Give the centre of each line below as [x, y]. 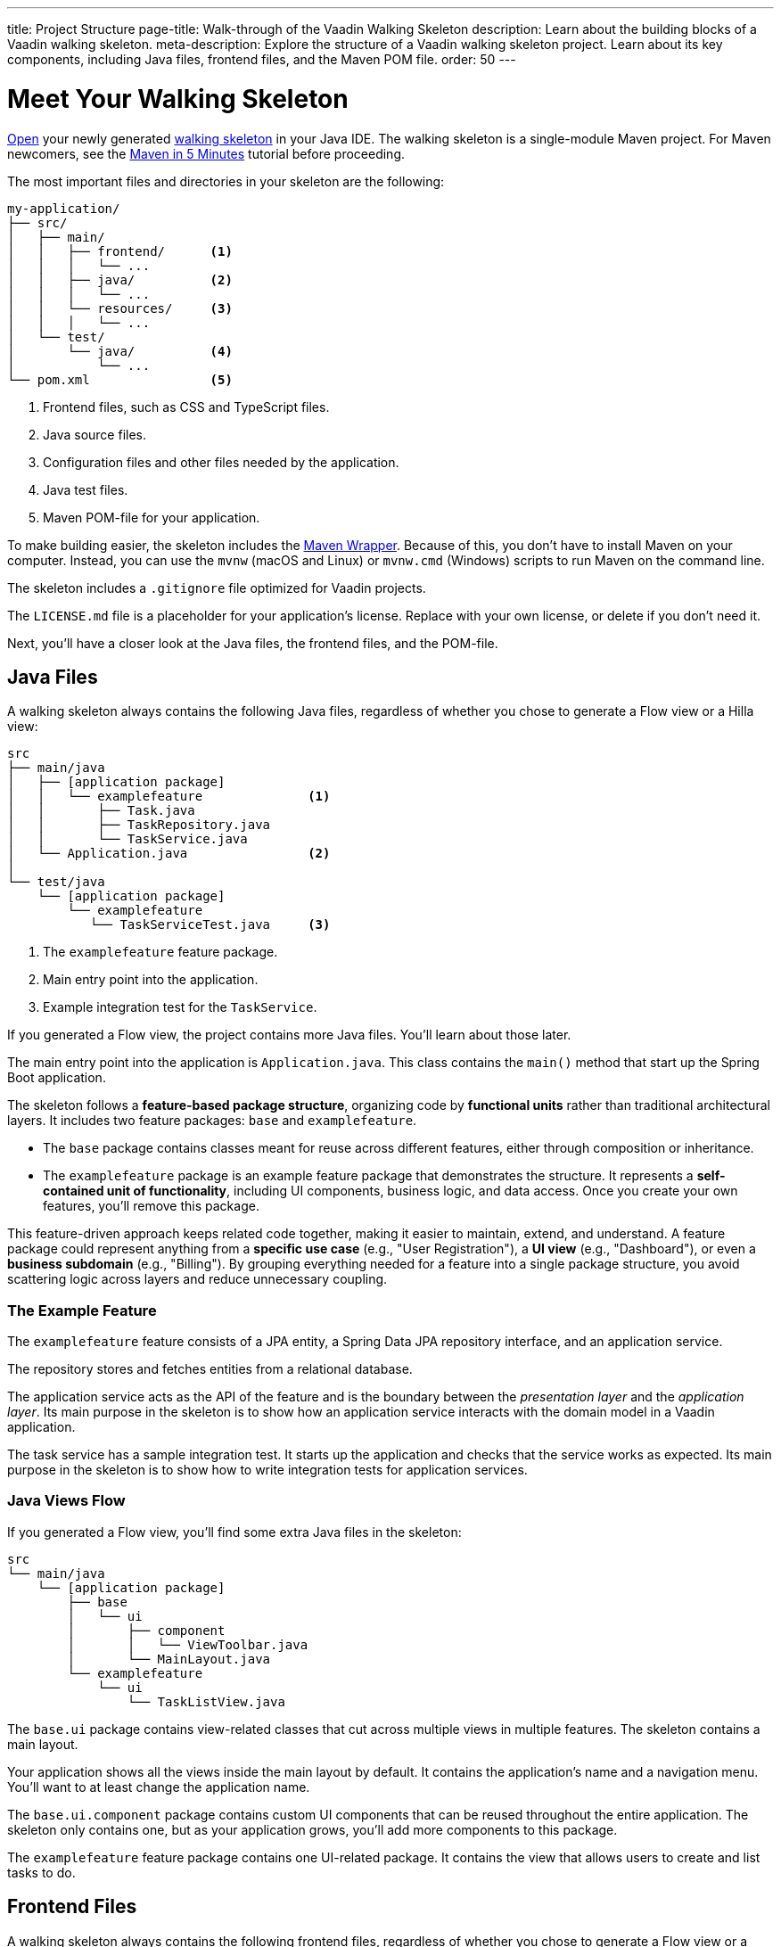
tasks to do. [41, 1872]
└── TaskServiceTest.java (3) [210, 925]
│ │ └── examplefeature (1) [169, 797]
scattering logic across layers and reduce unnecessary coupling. [197, 1279]
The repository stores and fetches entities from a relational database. [210, 1369]
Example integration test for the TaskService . [180, 1007]
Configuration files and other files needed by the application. [221, 462]
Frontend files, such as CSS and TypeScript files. [186, 407]
